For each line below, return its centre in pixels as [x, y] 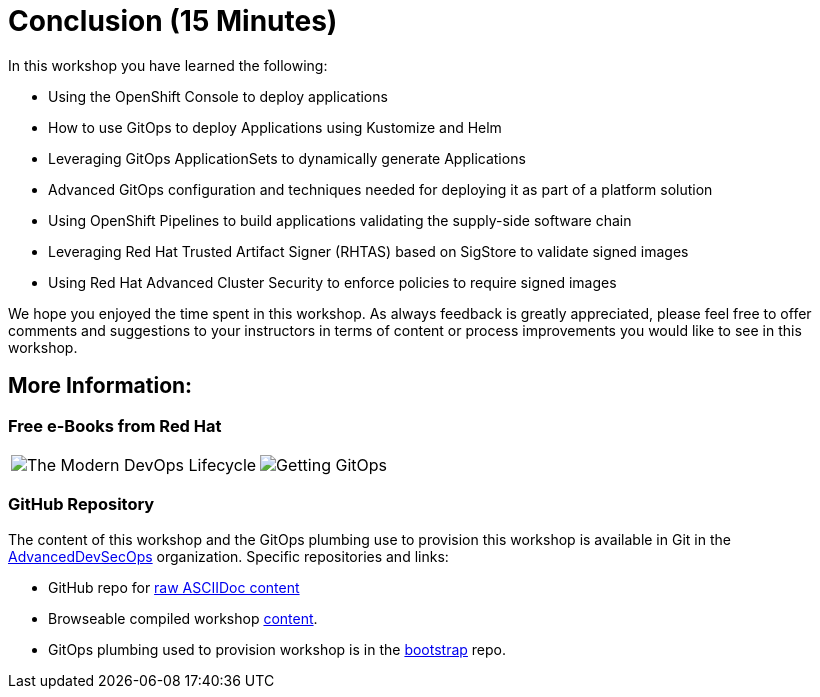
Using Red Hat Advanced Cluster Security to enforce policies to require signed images [332, 282]
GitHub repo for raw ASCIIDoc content [174, 587]
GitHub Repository [81, 504]
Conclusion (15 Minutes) [173, 21]
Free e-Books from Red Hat [115, 425]
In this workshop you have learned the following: [168, 65]
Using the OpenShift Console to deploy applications [218, 96]
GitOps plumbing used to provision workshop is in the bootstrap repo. [277, 649]
